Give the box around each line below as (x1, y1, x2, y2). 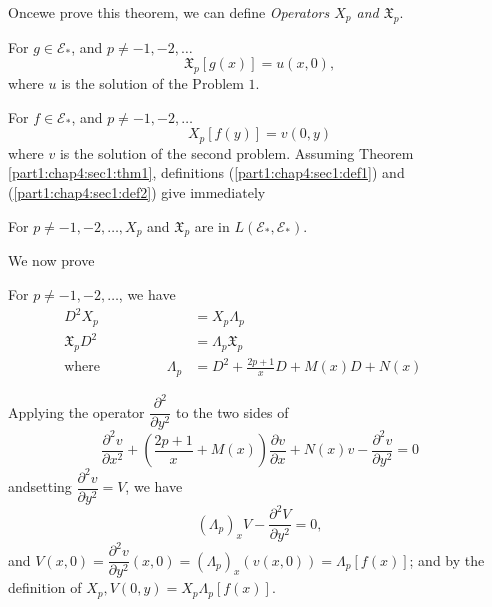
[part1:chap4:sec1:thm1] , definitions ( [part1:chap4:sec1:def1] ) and (8, 162, 405, 183)
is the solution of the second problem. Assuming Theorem (59, 142, 414, 163)
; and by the (409, 549, 485, 570)
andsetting (8, 476, 72, 497)
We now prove (8, 250, 95, 271)
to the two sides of (175, 401, 289, 422)
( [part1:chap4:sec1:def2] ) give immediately (8, 182, 266, 203)
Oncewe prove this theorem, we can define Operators (8, 2, 330, 22)
